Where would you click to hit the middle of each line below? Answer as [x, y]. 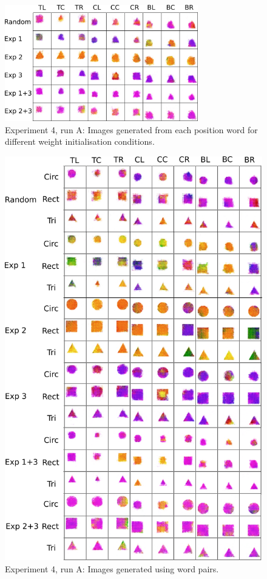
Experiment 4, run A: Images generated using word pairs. [112, 568]
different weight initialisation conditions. [80, 141]
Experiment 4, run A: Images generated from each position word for [131, 129]
